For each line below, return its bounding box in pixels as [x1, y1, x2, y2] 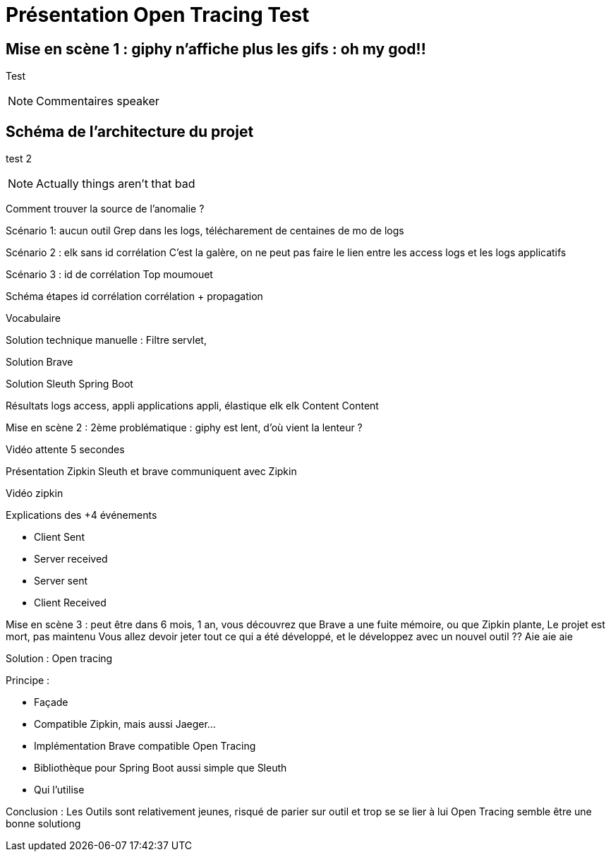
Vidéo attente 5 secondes [6, 443, 125, 456]
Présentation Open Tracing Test [6, 3, 310, 27]
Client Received [34, 597, 107, 609]
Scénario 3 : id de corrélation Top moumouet [6, 268, 213, 281]
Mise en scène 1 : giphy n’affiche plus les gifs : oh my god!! [6, 40, 426, 58]
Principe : [6, 674, 50, 687]
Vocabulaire [6, 312, 61, 325]
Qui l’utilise [34, 784, 85, 796]
